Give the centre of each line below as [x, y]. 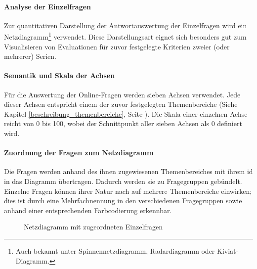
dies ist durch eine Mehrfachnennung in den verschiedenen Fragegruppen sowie [123, 201]
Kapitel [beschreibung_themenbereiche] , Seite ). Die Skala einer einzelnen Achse [126, 113]
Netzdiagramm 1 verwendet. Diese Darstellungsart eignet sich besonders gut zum [125, 36]
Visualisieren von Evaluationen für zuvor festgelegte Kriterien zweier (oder [117, 46]
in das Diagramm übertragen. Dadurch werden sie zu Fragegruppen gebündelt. [123, 181]
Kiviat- [228, 250]
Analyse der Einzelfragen [48, 6]
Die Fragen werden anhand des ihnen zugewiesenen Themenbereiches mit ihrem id [128, 171]
